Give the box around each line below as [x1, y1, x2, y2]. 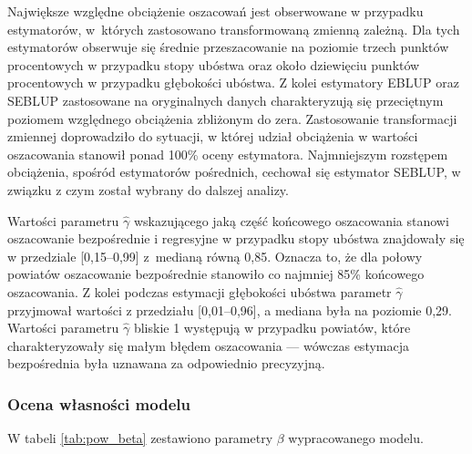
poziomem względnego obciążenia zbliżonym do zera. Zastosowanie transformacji [7, 108, 457, 128]
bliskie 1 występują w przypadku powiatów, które [133, 318, 411, 337]
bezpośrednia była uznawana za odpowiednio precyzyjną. [7, 354, 325, 373]
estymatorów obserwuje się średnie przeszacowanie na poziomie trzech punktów [7, 37, 449, 57]
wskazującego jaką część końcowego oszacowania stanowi [133, 211, 449, 230]
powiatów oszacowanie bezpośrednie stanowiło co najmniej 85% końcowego [7, 264, 425, 284]
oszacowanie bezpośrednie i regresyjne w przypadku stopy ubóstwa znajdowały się [7, 229, 465, 248]
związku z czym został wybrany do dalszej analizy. [7, 180, 289, 199]
